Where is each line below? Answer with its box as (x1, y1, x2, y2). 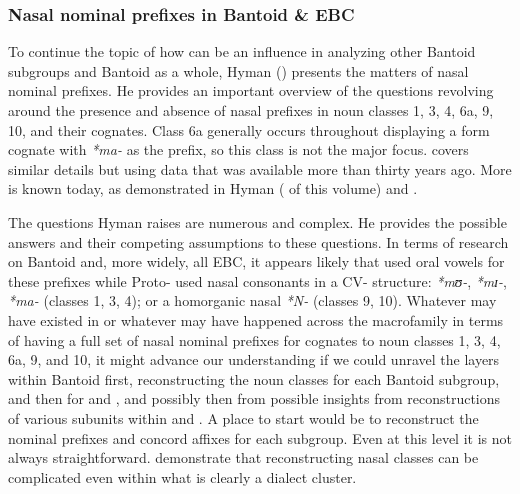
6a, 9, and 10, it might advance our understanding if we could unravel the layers (8, 349, 500, 370)
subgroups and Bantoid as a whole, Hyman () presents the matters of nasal (8, 60, 469, 81)
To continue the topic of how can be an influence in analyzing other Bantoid (8, 41, 476, 62)
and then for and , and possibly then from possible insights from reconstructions (8, 388, 501, 409)
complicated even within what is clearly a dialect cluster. (8, 466, 357, 487)
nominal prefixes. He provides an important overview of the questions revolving (8, 80, 494, 101)
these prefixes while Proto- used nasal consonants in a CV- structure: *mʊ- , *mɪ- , (8, 270, 508, 291)
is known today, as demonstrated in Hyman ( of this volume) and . (8, 178, 418, 199)
